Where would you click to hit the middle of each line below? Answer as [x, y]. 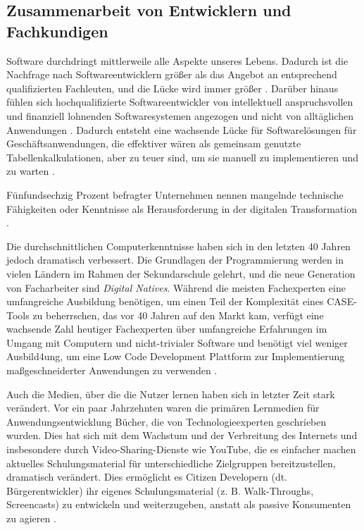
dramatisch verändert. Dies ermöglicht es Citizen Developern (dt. [147, 477]
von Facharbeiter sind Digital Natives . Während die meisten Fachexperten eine [176, 287]
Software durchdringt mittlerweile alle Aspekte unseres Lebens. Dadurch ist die [177, 60]
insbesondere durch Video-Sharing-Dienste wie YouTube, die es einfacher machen [181, 449]
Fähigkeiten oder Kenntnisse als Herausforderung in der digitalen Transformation [182, 208]
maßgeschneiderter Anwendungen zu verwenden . [112, 370]
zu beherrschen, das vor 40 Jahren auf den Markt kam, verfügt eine [178, 315]
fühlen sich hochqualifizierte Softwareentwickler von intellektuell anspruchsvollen [180, 102]
